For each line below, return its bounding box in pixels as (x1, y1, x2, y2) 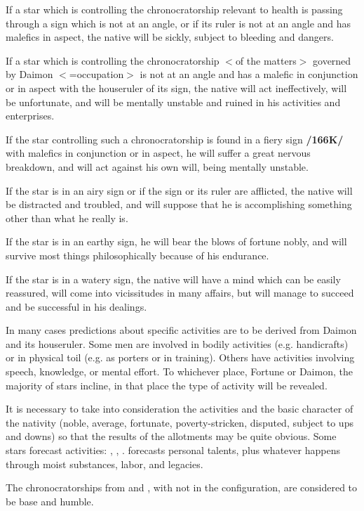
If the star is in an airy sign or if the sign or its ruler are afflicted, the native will (6, 183, 353, 198)
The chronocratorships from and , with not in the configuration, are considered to (6, 480, 358, 495)
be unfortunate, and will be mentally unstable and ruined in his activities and (6, 94, 341, 109)
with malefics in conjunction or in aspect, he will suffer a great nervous (6, 145, 311, 160)
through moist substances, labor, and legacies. (6, 456, 203, 471)
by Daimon (6, 67, 53, 82)
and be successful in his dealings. (6, 299, 147, 313)
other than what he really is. (6, 210, 128, 225)
